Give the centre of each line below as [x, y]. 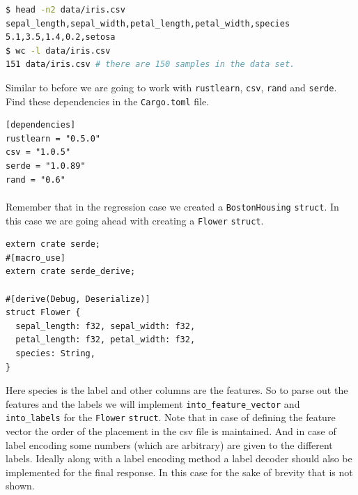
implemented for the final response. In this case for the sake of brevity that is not [179, 472]
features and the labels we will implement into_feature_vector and [153, 403]
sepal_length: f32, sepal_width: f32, [106, 326]
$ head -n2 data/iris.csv [65, 10]
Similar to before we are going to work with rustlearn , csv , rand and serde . [171, 87]
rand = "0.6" [36, 180]
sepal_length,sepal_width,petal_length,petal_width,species [148, 23]
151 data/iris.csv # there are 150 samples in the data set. [150, 64]
